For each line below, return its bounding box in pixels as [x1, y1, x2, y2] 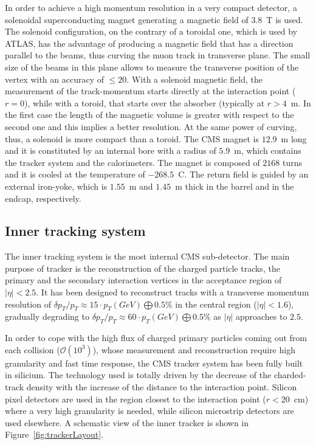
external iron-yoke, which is [5, 179, 108, 192]
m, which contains [234, 144, 301, 157]
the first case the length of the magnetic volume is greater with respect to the [5, 108, 294, 121]
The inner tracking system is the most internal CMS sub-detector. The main [5, 250, 290, 263]
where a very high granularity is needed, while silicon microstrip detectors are [5, 404, 294, 417]
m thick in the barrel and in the [175, 179, 294, 192]
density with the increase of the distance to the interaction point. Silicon [26, 381, 297, 393]
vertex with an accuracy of [5, 72, 105, 85]
